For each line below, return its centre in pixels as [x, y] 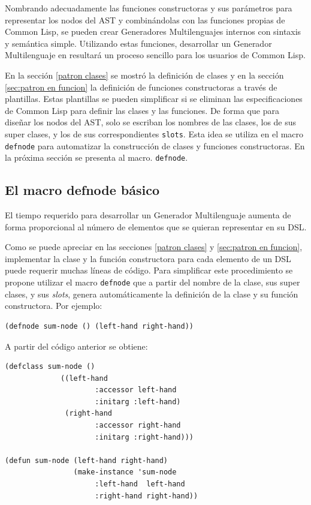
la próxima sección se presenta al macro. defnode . [96, 157]
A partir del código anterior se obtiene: [76, 346]
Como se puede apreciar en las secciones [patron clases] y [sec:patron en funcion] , [154, 247]
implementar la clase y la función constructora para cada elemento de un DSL [148, 258]
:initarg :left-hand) [138, 402]
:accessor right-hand [138, 426]
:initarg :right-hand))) [144, 437]
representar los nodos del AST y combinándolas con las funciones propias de [145, 19]
